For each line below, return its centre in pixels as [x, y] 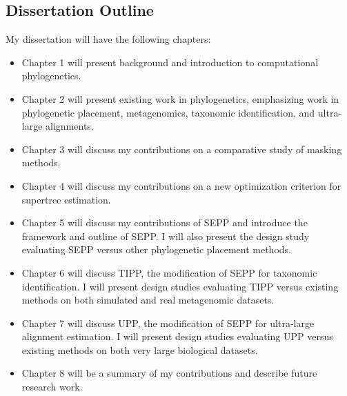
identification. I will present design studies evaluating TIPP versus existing [180, 286]
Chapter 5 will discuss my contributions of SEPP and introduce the [165, 222]
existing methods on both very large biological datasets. [140, 349]
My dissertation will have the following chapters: [108, 39]
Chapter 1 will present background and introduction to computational [170, 62]
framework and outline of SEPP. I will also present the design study [166, 236]
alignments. [70, 126]
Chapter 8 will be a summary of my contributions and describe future [169, 373]
